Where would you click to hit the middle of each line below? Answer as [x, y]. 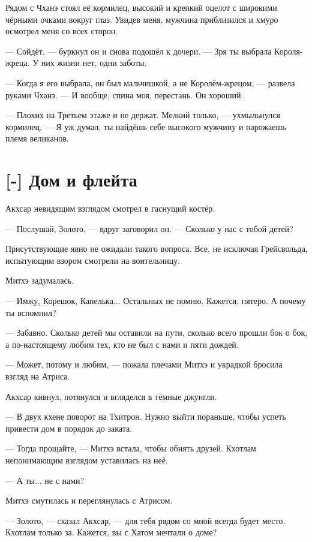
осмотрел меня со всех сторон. [62, 31]
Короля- [289, 51]
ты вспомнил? [31, 312]
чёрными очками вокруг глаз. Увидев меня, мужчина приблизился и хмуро [142, 19]
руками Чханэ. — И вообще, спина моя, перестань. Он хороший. [124, 94]
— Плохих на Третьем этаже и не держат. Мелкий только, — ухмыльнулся [143, 115]
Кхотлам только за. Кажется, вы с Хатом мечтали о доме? [111, 532]
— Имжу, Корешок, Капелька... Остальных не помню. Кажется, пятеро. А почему [156, 301]
